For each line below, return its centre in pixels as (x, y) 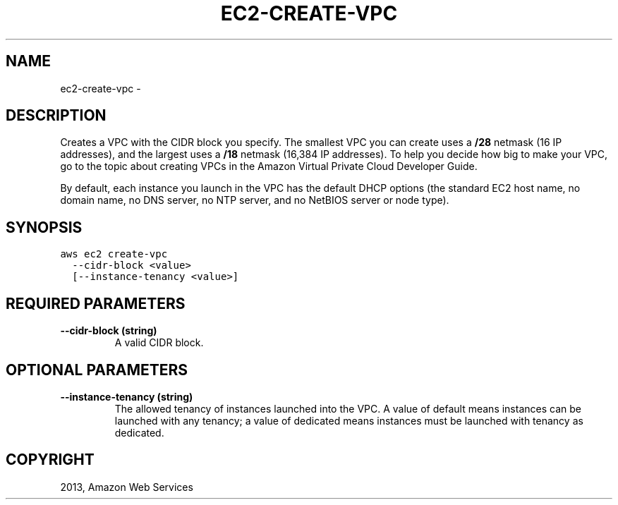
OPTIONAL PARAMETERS (97, 370)
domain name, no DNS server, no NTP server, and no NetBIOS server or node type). (255, 200)
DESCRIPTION (56, 116)
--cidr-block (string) (109, 331)
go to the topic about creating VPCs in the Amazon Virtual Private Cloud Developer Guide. (269, 166)
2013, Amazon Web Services (127, 487)
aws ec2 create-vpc (114, 254)
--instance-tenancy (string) (127, 396)
